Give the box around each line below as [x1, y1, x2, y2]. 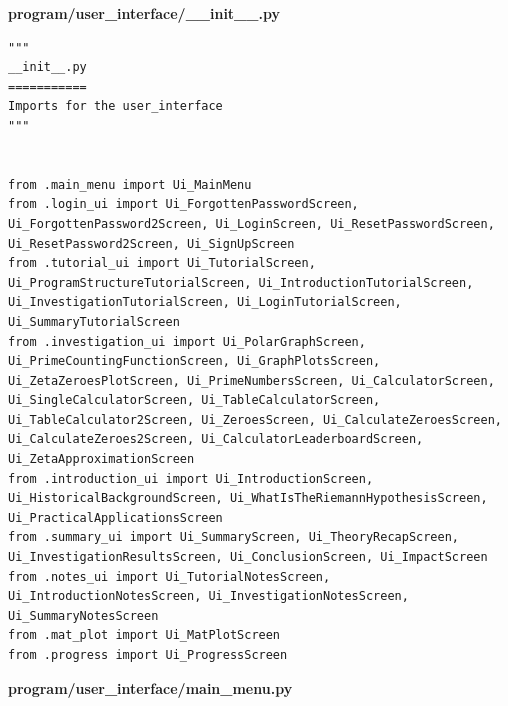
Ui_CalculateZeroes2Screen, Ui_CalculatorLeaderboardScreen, [8, 432, 424, 447]
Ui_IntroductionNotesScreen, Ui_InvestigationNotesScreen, [8, 589, 409, 604]
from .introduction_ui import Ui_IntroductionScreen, [8, 471, 374, 486]
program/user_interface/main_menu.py [8, 677, 293, 698]
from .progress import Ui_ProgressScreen [8, 648, 288, 662]
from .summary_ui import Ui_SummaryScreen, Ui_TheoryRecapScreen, [8, 530, 460, 545]
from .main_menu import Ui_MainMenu [8, 177, 252, 192]
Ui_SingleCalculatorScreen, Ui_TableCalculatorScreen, [8, 393, 381, 408]
